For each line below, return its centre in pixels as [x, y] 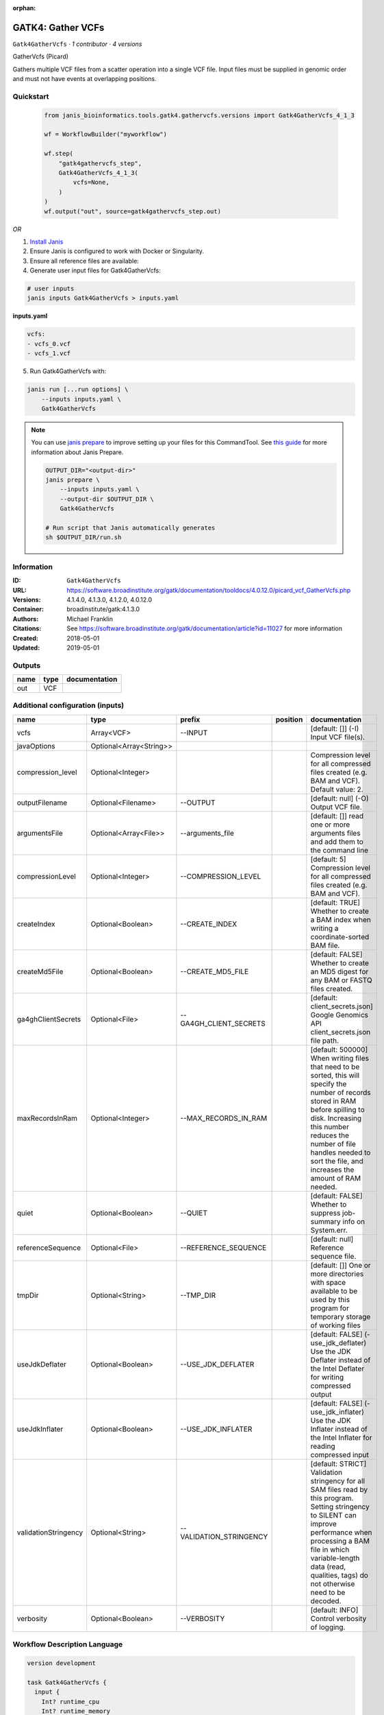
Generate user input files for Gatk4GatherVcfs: [95, 270]
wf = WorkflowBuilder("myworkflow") [106, 134]
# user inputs [51, 289]
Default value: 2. [337, 789]
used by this [330, 1299]
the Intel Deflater [337, 1369]
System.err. [329, 1230]
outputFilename [42, 803]
